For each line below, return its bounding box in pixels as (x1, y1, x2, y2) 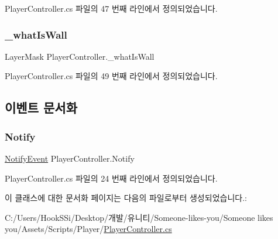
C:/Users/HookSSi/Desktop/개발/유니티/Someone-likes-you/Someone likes (5, 211, 273, 223)
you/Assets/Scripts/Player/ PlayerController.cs (5, 223, 172, 235)
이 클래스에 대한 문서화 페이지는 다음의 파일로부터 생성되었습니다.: (5, 192, 247, 204)
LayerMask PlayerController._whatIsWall (5, 50, 155, 62)
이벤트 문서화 (5, 98, 77, 117)
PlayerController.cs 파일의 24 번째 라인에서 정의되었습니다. (5, 172, 218, 184)
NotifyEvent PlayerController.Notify (5, 152, 135, 164)
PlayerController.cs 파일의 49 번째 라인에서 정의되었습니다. (5, 70, 218, 82)
